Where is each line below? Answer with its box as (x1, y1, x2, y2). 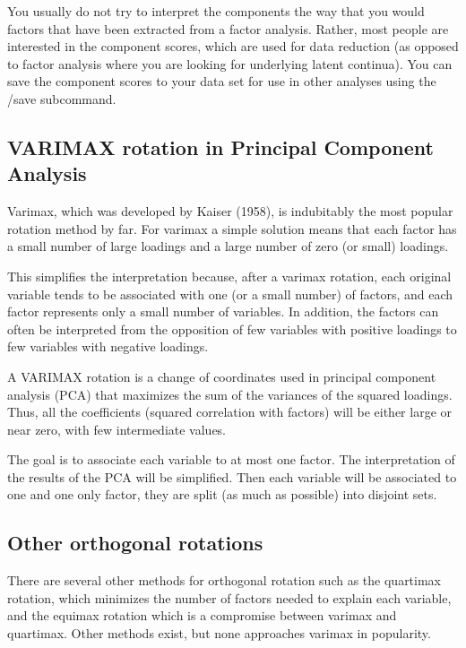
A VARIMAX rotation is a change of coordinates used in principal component (7, 367, 436, 385)
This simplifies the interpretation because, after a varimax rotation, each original (7, 266, 452, 285)
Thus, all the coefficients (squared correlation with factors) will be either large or (7, 402, 453, 421)
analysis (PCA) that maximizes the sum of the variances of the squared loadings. (7, 384, 453, 403)
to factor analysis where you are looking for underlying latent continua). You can (7, 54, 453, 73)
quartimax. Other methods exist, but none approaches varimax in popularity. (7, 624, 431, 643)
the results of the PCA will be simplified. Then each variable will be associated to (7, 467, 457, 486)
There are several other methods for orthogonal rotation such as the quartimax (7, 571, 442, 590)
